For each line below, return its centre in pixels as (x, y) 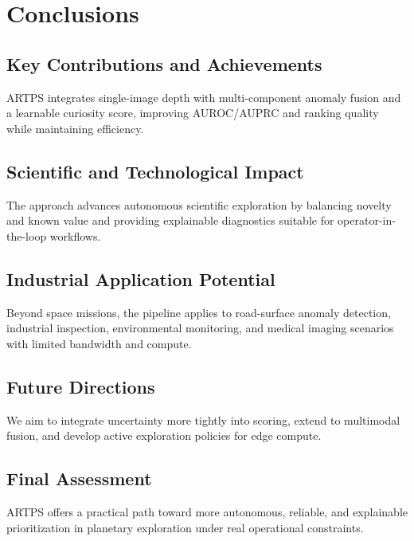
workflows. (75, 235)
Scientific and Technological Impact (155, 171)
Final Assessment (79, 478)
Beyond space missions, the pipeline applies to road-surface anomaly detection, (199, 312)
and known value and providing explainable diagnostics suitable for (170, 220)
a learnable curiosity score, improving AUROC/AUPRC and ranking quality (193, 113)
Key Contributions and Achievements (164, 63)
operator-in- (367, 220)
